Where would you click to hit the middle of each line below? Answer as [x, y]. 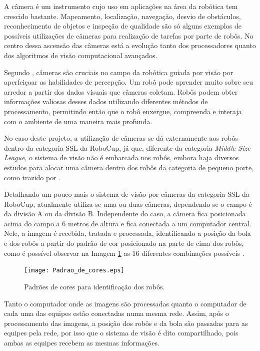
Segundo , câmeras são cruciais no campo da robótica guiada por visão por [119, 72]
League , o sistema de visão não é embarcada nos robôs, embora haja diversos [121, 157]
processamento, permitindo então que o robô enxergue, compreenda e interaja [123, 111]
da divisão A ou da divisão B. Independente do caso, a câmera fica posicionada [125, 214]
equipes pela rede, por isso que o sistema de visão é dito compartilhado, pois [121, 333]
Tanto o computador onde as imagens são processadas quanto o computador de [125, 303]
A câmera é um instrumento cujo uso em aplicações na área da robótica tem [121, 6]
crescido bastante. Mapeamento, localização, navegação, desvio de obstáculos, [122, 16]
